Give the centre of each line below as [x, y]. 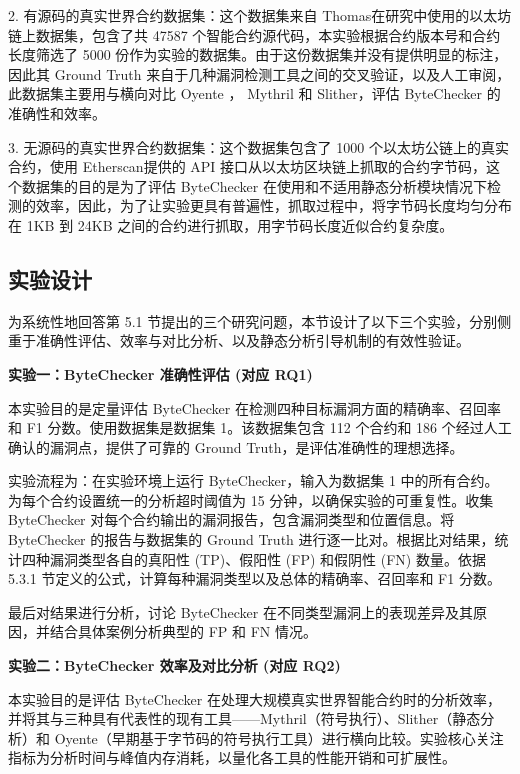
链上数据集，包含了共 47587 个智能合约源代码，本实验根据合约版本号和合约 [254, 34]
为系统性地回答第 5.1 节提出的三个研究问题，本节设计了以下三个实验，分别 [253, 320]
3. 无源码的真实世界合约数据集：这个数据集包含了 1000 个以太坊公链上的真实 [258, 146]
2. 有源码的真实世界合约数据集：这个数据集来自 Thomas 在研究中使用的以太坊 [260, 15]
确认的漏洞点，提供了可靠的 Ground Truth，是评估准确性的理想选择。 [236, 446]
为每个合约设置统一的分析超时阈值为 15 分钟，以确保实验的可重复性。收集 [251, 499]
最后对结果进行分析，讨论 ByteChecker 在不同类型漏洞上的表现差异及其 [240, 611]
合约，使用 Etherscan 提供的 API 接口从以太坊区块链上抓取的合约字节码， [247, 166]
